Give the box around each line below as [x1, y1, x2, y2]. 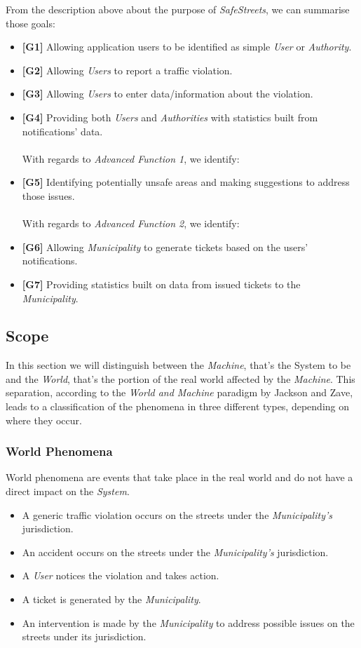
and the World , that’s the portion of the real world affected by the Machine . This [6, 371, 355, 386]
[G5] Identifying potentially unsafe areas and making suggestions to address [22, 175, 350, 189]
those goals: [6, 15, 55, 30]
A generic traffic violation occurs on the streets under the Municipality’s [22, 507, 332, 522]
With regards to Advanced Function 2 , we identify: [22, 216, 240, 231]
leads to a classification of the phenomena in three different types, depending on [6, 399, 349, 414]
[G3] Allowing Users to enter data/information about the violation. [22, 86, 313, 101]
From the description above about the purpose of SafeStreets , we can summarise [6, 2, 350, 16]
